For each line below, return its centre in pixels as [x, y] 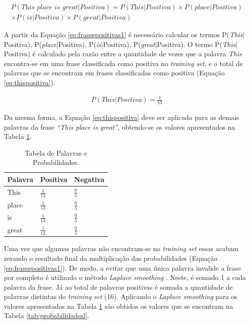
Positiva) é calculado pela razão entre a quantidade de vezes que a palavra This [123, 54]
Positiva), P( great [129, 44]
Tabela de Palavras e [56, 152]
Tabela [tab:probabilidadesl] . [47, 315]
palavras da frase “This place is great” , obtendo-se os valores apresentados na [120, 127]
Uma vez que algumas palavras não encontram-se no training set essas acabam [121, 248]
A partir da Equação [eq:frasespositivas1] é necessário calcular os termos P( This [123, 35]
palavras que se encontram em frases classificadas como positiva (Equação [114, 73]
